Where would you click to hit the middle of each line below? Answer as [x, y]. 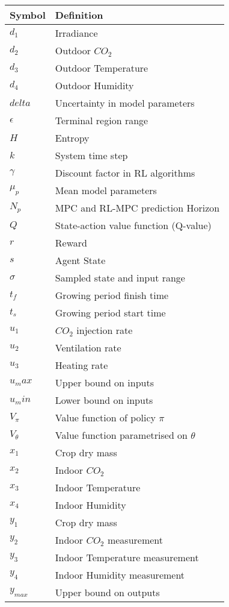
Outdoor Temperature [102, 68]
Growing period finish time [112, 295]
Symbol [28, 15]
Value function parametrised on [121, 435]
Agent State [80, 260]
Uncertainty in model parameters [125, 103]
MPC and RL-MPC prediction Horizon [137, 208]
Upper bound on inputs [104, 382]
